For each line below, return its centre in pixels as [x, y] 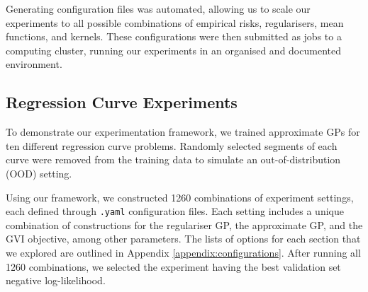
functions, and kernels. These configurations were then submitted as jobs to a [174, 36]
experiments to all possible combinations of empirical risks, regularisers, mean [175, 22]
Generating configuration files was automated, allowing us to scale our [158, 8]
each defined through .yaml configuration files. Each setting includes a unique [175, 211]
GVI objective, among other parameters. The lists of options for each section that [183, 239]
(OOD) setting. [39, 173]
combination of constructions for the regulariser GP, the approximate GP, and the [184, 224]
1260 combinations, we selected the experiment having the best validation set [173, 266]
